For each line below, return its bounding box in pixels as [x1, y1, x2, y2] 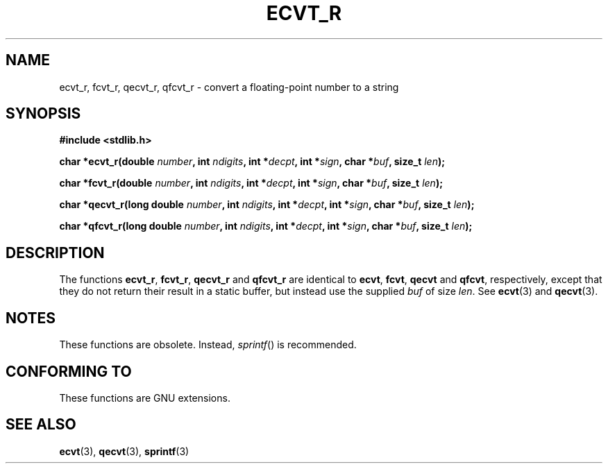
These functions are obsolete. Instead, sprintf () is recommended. [59, 339, 357, 351]
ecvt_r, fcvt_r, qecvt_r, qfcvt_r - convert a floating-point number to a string [59, 80, 399, 93]
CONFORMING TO [6, 362, 132, 380]
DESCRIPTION [6, 244, 105, 262]
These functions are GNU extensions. [59, 391, 230, 404]
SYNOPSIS [6, 105, 81, 123]
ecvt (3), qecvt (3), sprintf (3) [59, 445, 189, 457]
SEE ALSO [6, 416, 76, 434]
